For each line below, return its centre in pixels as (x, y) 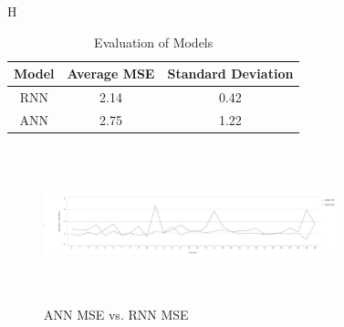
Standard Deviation (230, 74)
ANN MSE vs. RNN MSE (116, 314)
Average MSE (111, 74)
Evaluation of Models (154, 42)
